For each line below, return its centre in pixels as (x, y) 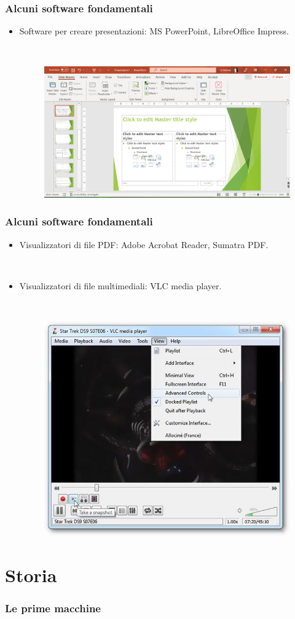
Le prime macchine (53, 608)
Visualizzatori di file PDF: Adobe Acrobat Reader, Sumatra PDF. (144, 244)
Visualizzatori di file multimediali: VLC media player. (120, 285)
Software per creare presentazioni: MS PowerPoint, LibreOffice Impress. (154, 31)
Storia (31, 574)
